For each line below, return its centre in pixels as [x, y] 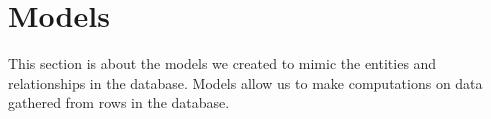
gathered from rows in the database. [119, 102]
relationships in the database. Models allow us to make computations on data [245, 82]
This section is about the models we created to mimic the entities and [222, 63]
